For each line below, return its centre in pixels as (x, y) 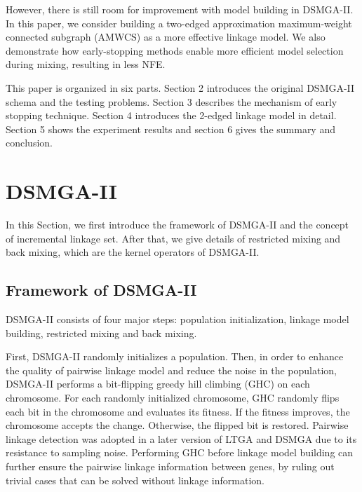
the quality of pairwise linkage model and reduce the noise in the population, (171, 370)
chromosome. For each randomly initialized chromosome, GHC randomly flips (173, 398)
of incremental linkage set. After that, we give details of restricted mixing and (173, 238)
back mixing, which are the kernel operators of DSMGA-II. (133, 252)
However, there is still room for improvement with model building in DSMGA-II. (180, 9)
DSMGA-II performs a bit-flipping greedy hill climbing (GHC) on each (158, 384)
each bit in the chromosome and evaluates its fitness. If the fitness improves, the (178, 411)
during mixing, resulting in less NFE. (86, 64)
